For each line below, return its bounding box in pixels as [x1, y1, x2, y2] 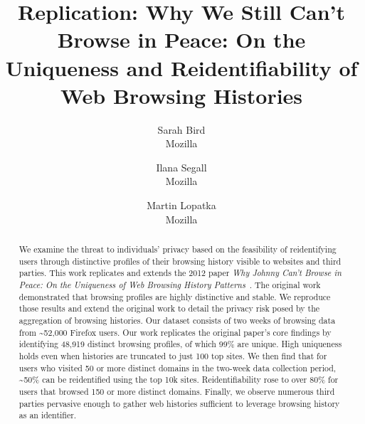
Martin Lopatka [147, 198, 216, 213]
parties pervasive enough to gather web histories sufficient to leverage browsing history [18, 397, 340, 409]
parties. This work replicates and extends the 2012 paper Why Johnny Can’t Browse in [18, 267, 342, 279]
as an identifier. [18, 409, 77, 421]
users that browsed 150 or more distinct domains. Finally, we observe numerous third [18, 385, 335, 397]
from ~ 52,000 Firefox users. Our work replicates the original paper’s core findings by [18, 326, 332, 338]
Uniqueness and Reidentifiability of [5, 53, 358, 82]
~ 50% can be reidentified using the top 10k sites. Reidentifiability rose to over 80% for [18, 373, 339, 386]
